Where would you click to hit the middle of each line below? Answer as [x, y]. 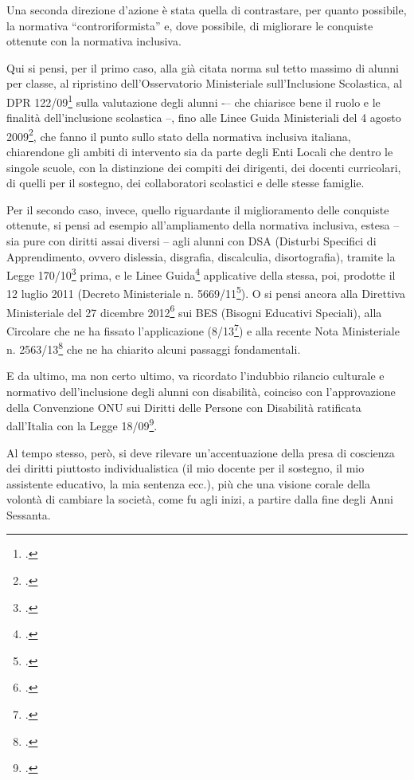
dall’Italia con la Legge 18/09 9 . [82, 424]
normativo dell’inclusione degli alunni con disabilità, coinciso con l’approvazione [201, 392]
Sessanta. [29, 514]
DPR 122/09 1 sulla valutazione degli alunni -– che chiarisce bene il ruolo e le [193, 100]
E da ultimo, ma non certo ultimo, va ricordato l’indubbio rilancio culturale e [195, 376]
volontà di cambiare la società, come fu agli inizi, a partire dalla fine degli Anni [200, 499]
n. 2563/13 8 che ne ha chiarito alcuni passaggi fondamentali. [154, 348]
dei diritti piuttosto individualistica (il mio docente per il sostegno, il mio [186, 468]
